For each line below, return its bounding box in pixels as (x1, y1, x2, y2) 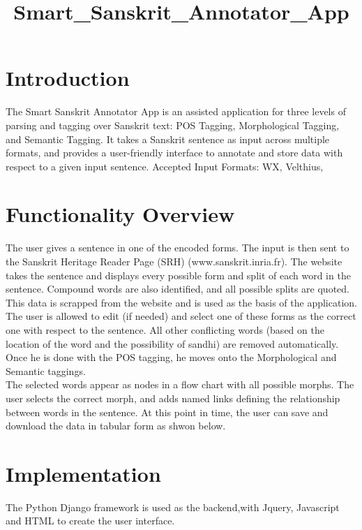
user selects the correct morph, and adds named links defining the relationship (6, 390, 340, 405)
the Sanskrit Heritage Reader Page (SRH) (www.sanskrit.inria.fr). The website (6, 254, 342, 268)
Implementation (6, 459, 161, 487)
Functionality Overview (6, 200, 235, 228)
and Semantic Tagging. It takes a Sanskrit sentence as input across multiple (6, 131, 330, 146)
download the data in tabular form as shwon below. (6, 418, 226, 433)
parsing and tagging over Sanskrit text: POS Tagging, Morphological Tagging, (6, 117, 340, 132)
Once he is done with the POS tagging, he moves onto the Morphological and (6, 350, 337, 365)
